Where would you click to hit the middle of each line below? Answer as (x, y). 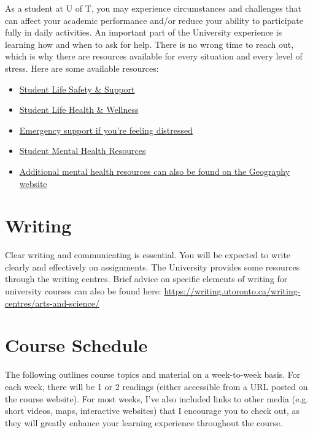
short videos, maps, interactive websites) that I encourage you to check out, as (153, 411)
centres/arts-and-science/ (52, 303)
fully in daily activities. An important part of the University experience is (144, 32)
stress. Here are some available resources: (82, 68)
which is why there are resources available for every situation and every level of (154, 56)
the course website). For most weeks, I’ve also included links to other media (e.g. (157, 398)
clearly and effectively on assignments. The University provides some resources (153, 266)
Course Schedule (76, 345)
